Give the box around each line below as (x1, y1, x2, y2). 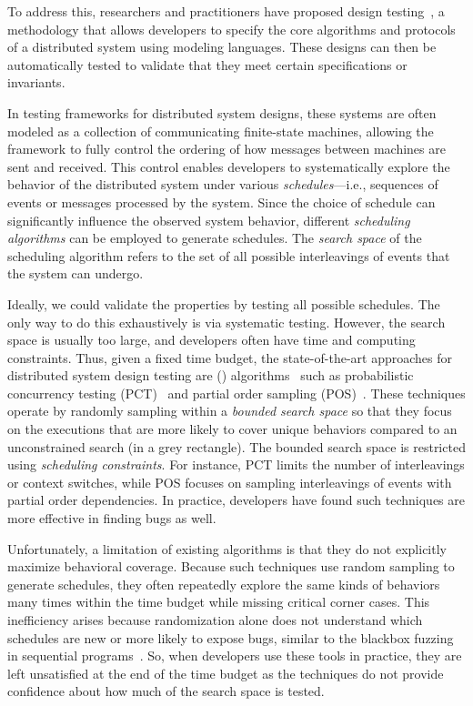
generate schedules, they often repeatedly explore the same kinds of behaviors (7, 574, 440, 593)
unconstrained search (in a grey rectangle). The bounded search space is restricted (7, 437, 466, 456)
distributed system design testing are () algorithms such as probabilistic (7, 366, 414, 385)
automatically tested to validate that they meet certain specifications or (7, 55, 408, 74)
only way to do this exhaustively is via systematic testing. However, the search (7, 312, 446, 331)
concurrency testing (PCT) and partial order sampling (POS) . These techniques (7, 383, 466, 402)
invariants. (7, 73, 65, 92)
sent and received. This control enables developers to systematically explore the (7, 156, 450, 176)
